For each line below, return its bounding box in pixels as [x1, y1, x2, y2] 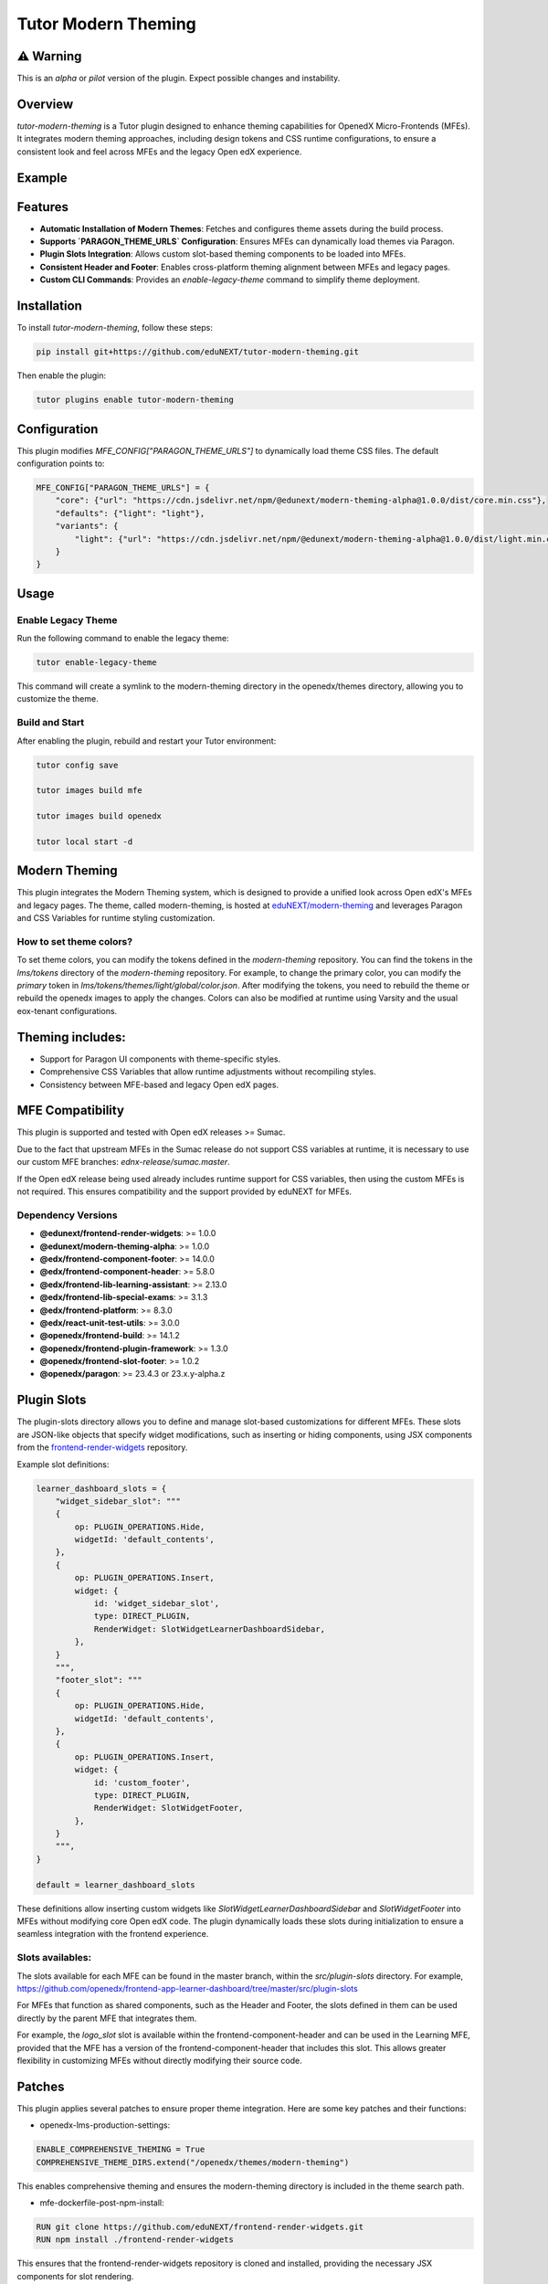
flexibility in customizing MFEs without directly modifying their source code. [16, 2055, 302, 2066]
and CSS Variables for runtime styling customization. [16, 913, 216, 924]
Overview [16, 96, 74, 111]
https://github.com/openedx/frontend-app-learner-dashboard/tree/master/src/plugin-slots [16, 1983, 358, 1993]
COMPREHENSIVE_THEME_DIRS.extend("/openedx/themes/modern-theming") [36, 2157, 350, 2167]
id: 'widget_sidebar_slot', [93, 1599, 219, 1609]
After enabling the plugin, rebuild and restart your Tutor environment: [16, 735, 277, 746]
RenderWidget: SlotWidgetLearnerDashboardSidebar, [93, 1623, 326, 1634]
